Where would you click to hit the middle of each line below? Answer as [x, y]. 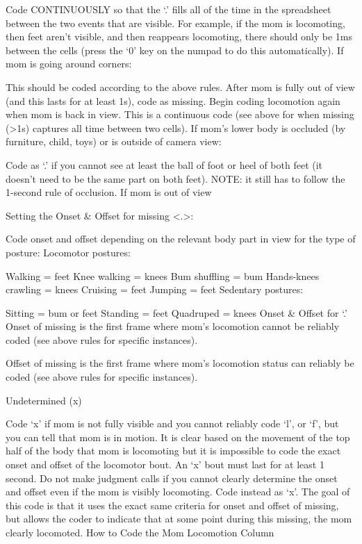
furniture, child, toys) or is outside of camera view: [114, 141]
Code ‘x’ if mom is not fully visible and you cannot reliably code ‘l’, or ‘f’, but [172, 423]
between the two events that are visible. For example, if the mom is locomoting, [175, 23]
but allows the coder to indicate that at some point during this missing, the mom [179, 519]
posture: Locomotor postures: [68, 252]
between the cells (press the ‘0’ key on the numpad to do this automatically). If [175, 50]
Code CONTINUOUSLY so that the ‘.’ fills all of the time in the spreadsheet [168, 9]
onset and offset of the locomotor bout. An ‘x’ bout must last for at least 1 [165, 464]
